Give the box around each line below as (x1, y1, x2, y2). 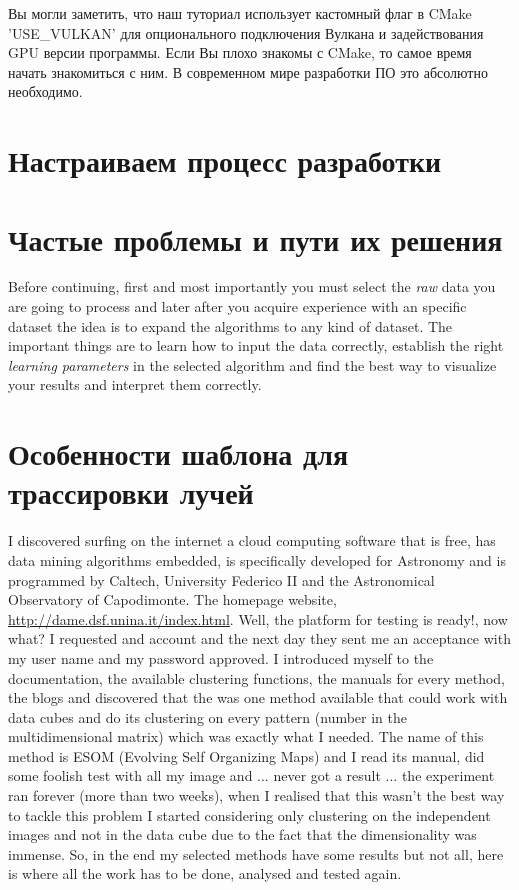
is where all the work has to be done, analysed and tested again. (8, 863, 402, 884)
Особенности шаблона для (8, 433, 349, 474)
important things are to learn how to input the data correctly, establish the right (8, 335, 504, 356)
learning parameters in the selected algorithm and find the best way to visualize (8, 354, 497, 375)
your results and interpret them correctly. (8, 374, 262, 395)
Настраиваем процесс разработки (8, 140, 442, 181)
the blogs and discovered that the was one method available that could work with (8, 687, 508, 708)
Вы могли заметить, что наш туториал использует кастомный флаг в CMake (8, 3, 472, 23)
